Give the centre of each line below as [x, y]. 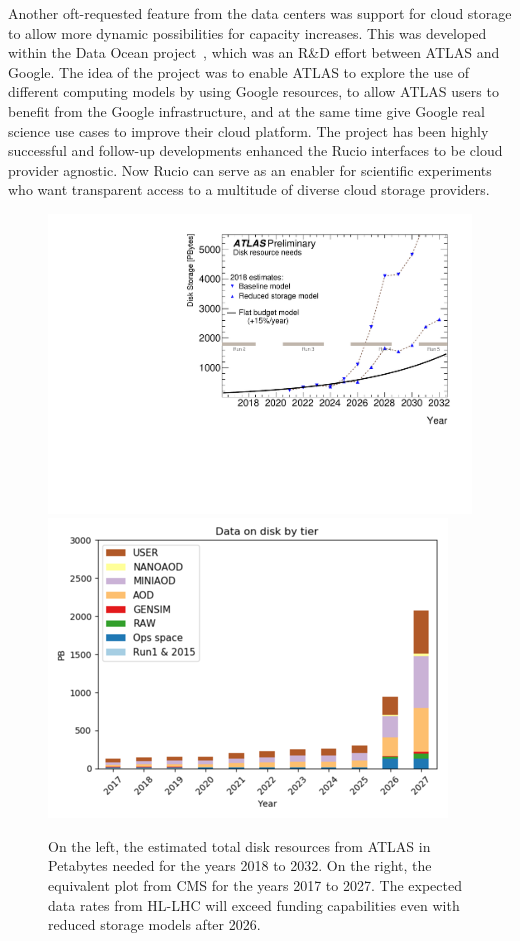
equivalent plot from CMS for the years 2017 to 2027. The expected [255, 884]
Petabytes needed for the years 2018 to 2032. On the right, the [240, 865]
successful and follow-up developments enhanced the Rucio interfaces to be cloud [255, 150]
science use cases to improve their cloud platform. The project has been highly [248, 130]
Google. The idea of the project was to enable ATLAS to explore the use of [238, 71]
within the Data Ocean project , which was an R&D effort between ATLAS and [254, 52]
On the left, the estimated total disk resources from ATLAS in [239, 845]
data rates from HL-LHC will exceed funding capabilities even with [254, 904]
